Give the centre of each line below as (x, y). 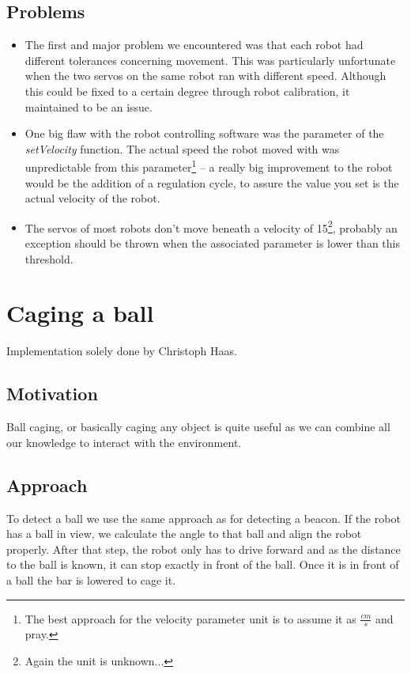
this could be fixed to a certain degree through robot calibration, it (187, 91)
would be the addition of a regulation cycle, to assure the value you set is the (212, 182)
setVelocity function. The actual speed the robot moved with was (182, 148)
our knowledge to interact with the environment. (124, 442)
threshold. (49, 258)
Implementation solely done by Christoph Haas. (122, 351)
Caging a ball (80, 313)
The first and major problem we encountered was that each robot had (194, 45)
